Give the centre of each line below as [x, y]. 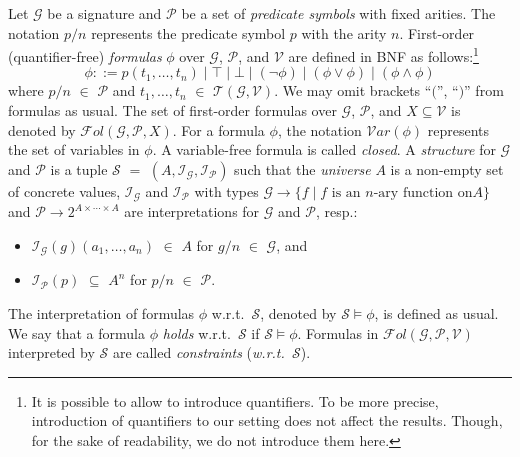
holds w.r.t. [196, 332]
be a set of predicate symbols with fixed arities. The [338, 13]
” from [484, 90]
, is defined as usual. [436, 312]
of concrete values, [64, 190]
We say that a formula [77, 332]
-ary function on [423, 192]
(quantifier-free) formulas [85, 55]
